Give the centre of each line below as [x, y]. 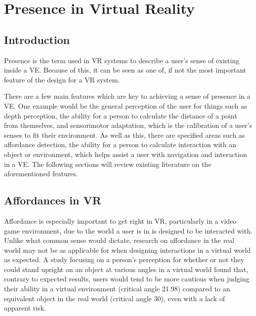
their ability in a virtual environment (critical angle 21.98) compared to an [117, 289]
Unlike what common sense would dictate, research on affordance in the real [119, 240]
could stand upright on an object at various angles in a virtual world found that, [126, 269]
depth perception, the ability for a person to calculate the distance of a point [121, 115]
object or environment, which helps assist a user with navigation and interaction [126, 154]
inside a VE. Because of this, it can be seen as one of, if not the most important [125, 70]
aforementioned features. [41, 174]
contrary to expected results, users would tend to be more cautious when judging [127, 279]
